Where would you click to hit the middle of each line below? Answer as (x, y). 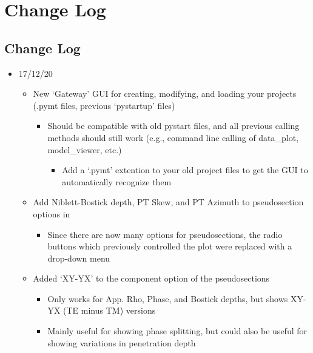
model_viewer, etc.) (85, 149)
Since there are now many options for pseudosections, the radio (165, 234)
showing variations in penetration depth (122, 342)
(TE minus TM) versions (109, 310)
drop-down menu (79, 258)
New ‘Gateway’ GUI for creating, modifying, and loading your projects (165, 94)
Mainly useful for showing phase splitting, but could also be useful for (177, 331)
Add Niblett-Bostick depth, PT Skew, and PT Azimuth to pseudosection (168, 202)
